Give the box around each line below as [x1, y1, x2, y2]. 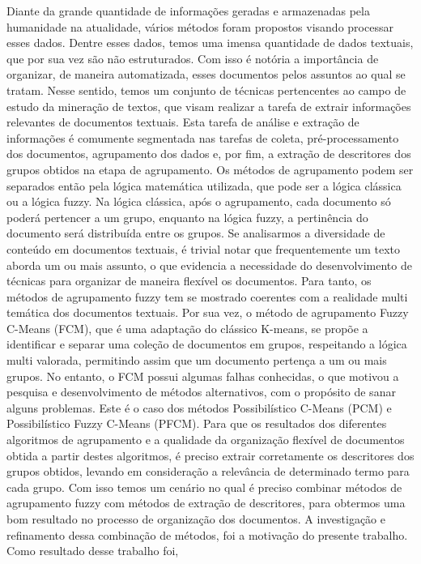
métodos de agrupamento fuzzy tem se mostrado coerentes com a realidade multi [6, 288, 408, 305]
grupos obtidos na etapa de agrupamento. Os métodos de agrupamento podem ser [6, 160, 414, 177]
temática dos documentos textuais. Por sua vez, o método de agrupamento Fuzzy [6, 304, 409, 321]
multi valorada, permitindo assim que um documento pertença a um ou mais [6, 352, 387, 369]
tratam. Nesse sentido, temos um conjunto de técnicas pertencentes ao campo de [6, 81, 406, 98]
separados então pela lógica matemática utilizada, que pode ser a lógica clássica [6, 177, 402, 194]
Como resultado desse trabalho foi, [6, 542, 179, 559]
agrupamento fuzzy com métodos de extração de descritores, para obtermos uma [6, 494, 406, 511]
